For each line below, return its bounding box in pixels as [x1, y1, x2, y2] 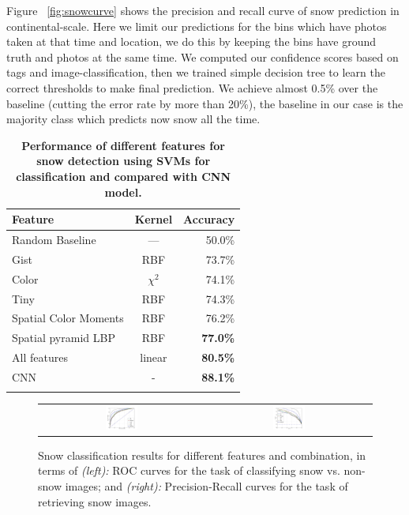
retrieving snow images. [38, 493, 152, 509]
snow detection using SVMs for [36, 152, 211, 169]
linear [140, 349, 167, 366]
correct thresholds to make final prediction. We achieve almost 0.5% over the [6, 79, 378, 96]
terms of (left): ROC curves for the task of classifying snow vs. [38, 462, 340, 479]
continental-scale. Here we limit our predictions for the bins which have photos [6, 17, 387, 34]
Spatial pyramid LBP [12, 329, 115, 346]
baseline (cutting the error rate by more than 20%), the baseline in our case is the [6, 95, 403, 111]
